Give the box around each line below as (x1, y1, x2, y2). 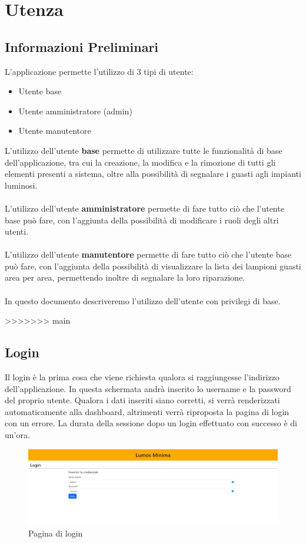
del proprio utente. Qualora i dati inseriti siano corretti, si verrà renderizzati (5, 394, 280, 406)
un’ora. (5, 429, 30, 441)
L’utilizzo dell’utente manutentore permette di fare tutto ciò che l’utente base (5, 248, 292, 261)
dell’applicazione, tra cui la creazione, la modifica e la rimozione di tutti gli (5, 156, 276, 168)
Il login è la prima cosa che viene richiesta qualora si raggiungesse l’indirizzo (5, 371, 280, 383)
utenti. (5, 225, 29, 238)
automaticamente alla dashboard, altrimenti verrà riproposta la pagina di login (5, 405, 290, 417)
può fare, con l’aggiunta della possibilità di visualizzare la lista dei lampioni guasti (5, 259, 301, 272)
